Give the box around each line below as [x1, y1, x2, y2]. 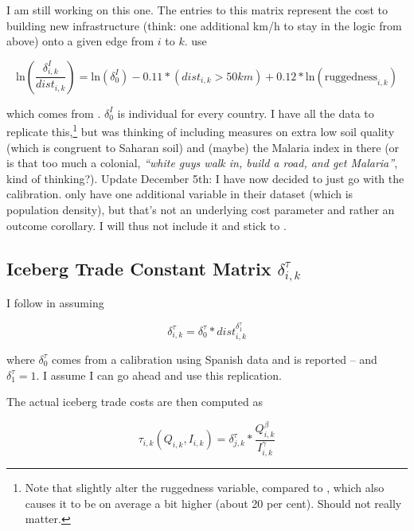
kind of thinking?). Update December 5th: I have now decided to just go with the [6, 170, 404, 186]
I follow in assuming [6, 295, 104, 311]
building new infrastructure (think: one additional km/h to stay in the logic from [6, 17, 402, 33]
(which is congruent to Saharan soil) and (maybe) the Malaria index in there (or [6, 139, 400, 155]
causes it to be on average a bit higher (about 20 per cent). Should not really [25, 494, 402, 511]
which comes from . [6, 104, 101, 121]
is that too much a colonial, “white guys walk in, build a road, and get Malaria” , [6, 154, 398, 171]
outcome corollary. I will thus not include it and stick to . [6, 217, 287, 233]
